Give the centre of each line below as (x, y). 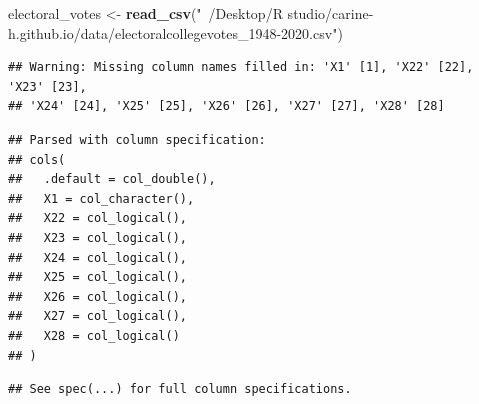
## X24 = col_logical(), (97, 257)
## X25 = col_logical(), (97, 277)
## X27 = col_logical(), (97, 316)
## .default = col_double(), (112, 179)
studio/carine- (330, 13)
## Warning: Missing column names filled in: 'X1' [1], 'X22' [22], (241, 67)
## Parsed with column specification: (137, 139)
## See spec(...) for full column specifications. (180, 389)
